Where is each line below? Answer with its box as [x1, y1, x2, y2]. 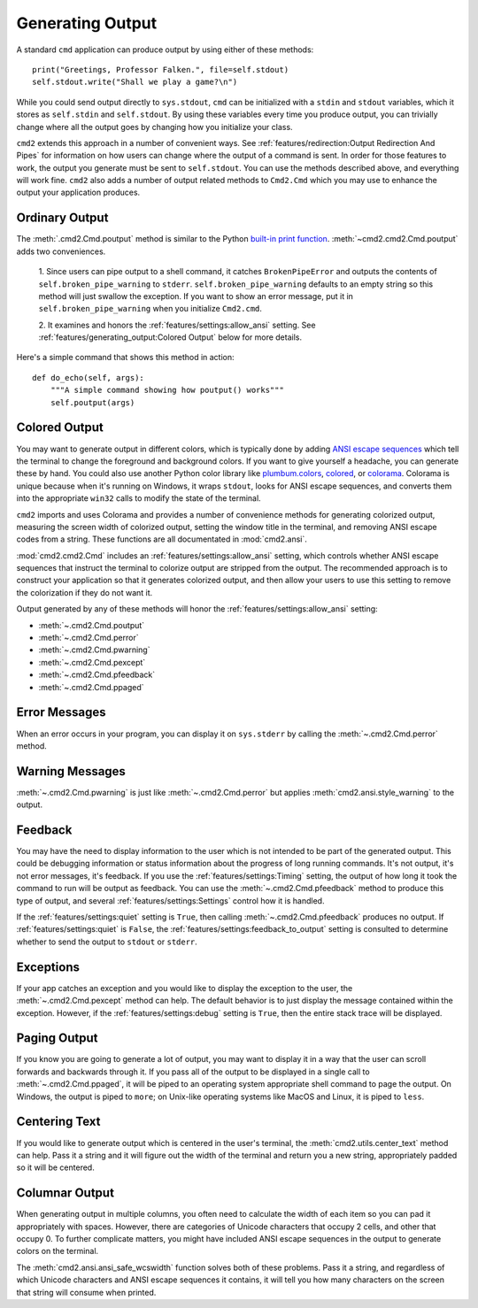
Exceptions [16, 959, 80, 974]
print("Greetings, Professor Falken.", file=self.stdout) [32, 65, 289, 74]
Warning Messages [16, 764, 126, 779]
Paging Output [16, 1031, 98, 1046]
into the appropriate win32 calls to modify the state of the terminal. [16, 493, 261, 504]
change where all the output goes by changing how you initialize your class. [16, 121, 293, 132]
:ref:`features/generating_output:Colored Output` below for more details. [38, 332, 303, 342]
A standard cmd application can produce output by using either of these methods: [16, 44, 314, 55]
